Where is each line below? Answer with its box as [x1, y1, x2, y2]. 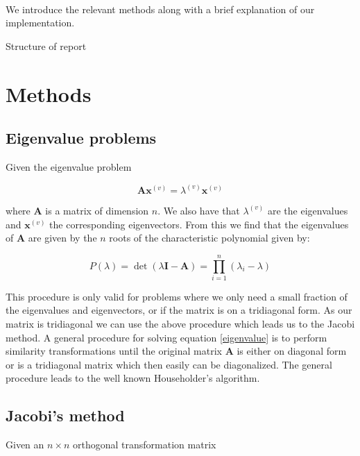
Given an [6, 437, 44, 452]
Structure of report [6, 38, 87, 53]
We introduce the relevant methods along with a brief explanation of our [6, 1, 315, 16]
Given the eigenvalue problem [6, 159, 132, 174]
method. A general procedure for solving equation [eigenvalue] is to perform [6, 330, 327, 344]
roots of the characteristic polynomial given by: [109, 230, 310, 245]
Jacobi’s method [6, 405, 125, 426]
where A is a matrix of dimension [6, 203, 149, 217]
